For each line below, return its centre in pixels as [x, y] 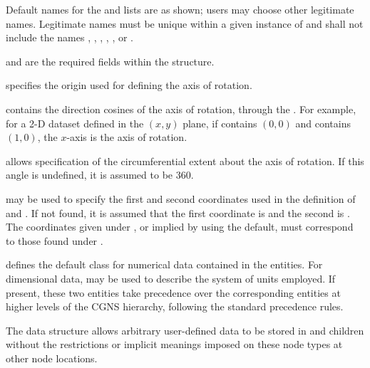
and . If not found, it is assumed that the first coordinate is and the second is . [178, 212]
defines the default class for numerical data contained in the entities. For [164, 264]
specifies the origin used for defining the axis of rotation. [129, 85]
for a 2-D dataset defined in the [75, 123]
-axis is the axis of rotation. [127, 137]
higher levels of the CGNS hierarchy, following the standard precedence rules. [175, 306]
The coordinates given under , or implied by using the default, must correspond [180, 227]
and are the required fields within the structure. [110, 61]
